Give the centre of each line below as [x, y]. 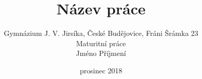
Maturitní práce [101, 43]
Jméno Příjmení [101, 53]
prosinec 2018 [101, 70]
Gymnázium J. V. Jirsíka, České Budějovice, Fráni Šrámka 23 [101, 33]
